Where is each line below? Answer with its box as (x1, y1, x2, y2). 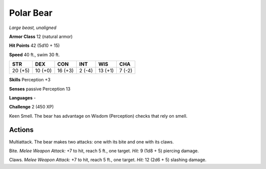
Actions (9, 126, 34, 134)
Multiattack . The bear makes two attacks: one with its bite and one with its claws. (9, 138, 174, 145)
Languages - (9, 95, 36, 101)
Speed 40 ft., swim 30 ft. (9, 52, 60, 58)
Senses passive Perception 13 (9, 86, 71, 92)
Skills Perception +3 (9, 77, 51, 83)
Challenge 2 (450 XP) (9, 104, 54, 110)
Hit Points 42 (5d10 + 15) (9, 42, 60, 49)
